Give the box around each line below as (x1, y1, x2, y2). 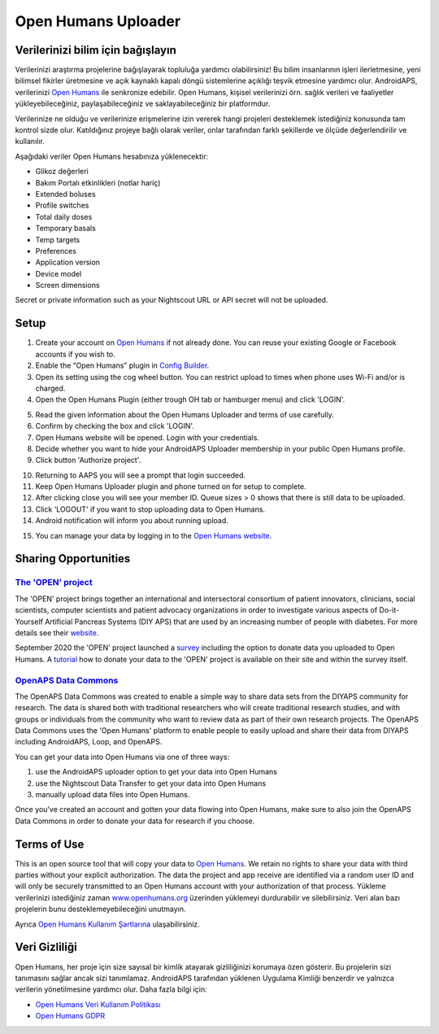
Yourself (15, 617, 44, 626)
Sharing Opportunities (15, 552, 131, 565)
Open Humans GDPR (35, 1011, 106, 1021)
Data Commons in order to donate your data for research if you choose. (15, 816, 255, 826)
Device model (35, 268, 82, 278)
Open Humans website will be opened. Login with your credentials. (35, 432, 260, 443)
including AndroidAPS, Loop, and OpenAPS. (15, 737, 163, 747)
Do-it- (379, 605, 400, 615)
